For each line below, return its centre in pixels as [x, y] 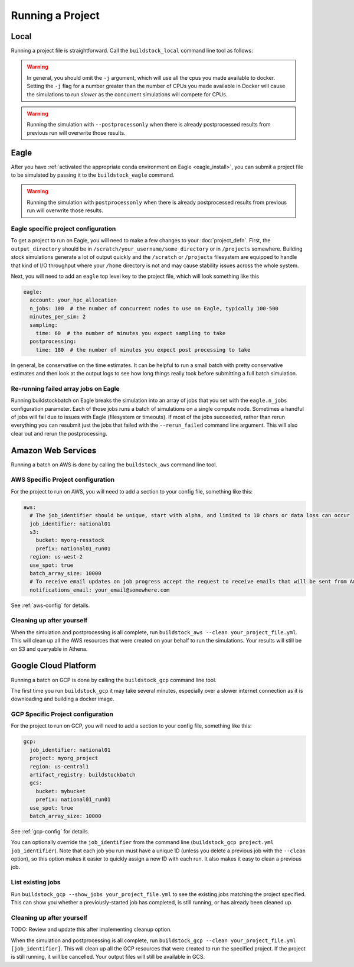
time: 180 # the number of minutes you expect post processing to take [143, 350]
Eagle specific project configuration [63, 229]
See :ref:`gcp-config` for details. [50, 831]
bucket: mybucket [61, 791]
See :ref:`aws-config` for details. [50, 605]
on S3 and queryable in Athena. [49, 649]
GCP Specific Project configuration [62, 714]
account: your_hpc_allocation [73, 300]
